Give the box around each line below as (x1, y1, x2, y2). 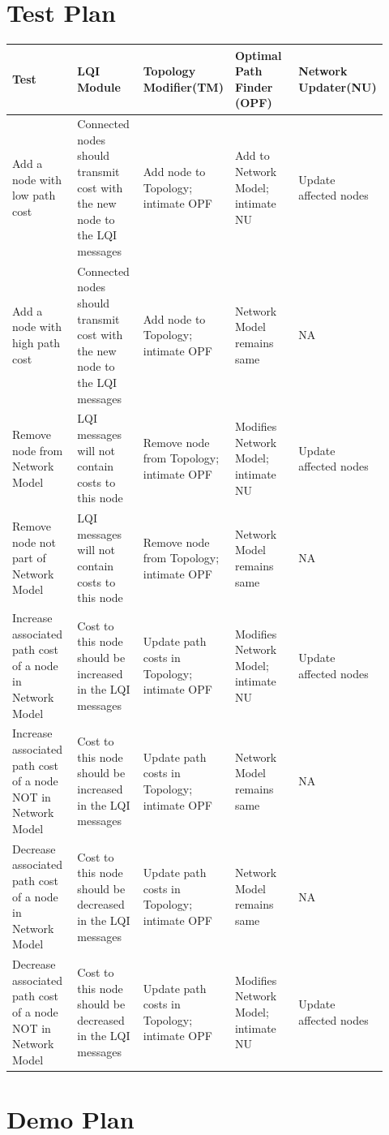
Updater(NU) (298, 78, 377, 95)
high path (12, 334, 61, 351)
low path (12, 187, 56, 204)
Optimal (234, 46, 282, 63)
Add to (234, 147, 270, 164)
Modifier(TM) (143, 78, 224, 95)
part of (12, 549, 46, 566)
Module (77, 78, 121, 95)
